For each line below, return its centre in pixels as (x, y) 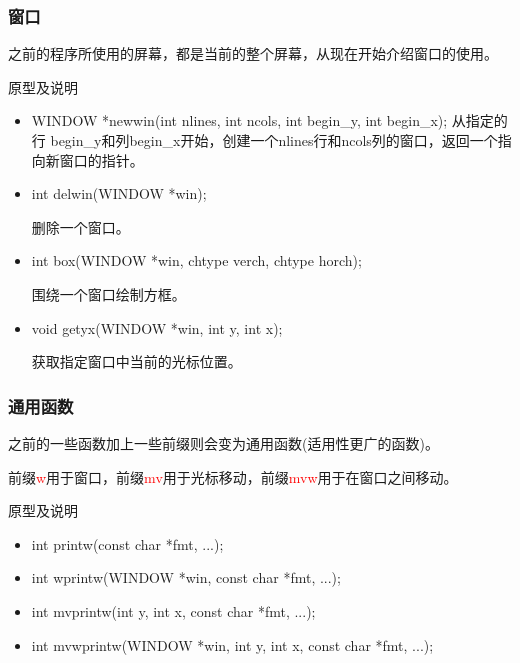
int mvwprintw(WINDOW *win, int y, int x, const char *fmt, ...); (232, 644)
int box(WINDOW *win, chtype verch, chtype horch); (196, 260)
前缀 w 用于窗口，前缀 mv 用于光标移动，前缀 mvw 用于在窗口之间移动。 (233, 476)
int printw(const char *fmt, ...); (127, 543)
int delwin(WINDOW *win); (119, 193)
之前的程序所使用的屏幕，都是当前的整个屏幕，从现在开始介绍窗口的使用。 (253, 53)
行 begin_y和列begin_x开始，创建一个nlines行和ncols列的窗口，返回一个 (264, 140)
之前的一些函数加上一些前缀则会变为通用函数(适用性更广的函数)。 (223, 442)
